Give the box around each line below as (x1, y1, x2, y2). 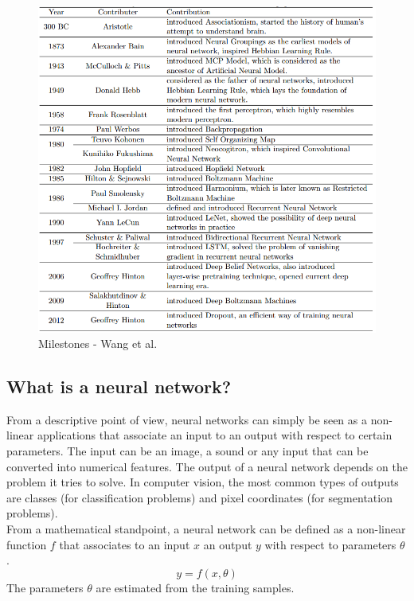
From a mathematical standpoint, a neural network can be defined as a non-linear (6, 521, 406, 537)
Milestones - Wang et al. (38, 335, 158, 352)
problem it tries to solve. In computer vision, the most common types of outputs (6, 474, 399, 490)
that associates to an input (59, 536, 190, 552)
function (6, 536, 47, 552)
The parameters (6, 579, 84, 595)
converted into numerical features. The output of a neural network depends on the (6, 458, 408, 474)
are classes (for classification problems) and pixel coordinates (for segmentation (6, 489, 393, 505)
